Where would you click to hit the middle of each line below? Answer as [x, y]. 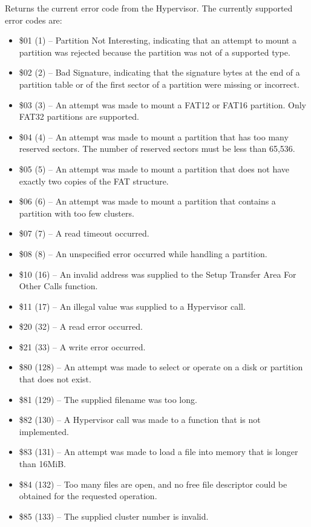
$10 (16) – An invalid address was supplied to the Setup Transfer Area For [158, 274]
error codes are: [34, 20]
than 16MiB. [43, 464]
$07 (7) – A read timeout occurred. [84, 233]
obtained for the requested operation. [88, 496]
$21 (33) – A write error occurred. [82, 346]
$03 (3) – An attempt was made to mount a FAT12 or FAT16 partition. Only [163, 104]
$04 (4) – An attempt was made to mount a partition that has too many [154, 136]
